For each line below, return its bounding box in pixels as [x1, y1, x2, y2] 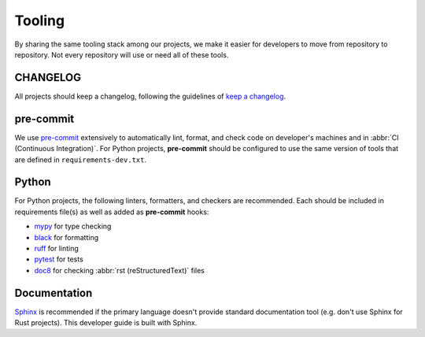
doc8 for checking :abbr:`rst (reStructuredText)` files [34, 265, 205, 275]
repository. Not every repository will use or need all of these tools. [14, 50, 229, 59]
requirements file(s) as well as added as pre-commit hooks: [14, 207, 209, 217]
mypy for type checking [34, 221, 112, 231]
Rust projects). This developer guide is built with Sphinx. [14, 318, 198, 328]
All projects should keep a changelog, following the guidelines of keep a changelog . [14, 91, 286, 101]
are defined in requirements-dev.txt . [14, 154, 147, 165]
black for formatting [34, 232, 99, 242]
